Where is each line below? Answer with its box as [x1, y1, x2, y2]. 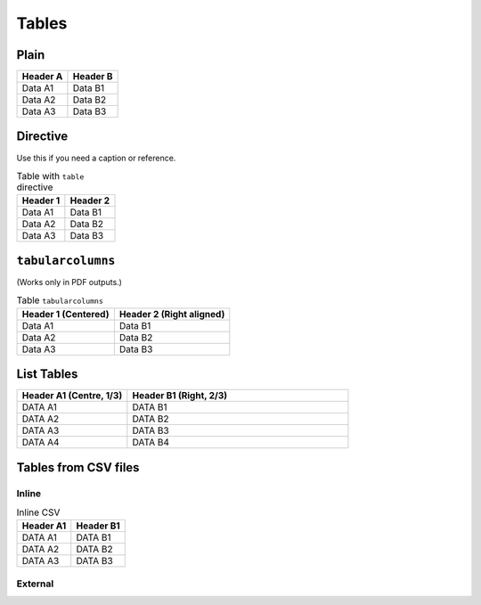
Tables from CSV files [16, 460, 140, 475]
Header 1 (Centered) [21, 307, 110, 320]
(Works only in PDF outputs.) [16, 276, 122, 287]
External [16, 577, 54, 590]
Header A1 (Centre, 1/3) [21, 389, 123, 402]
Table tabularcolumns [16, 294, 104, 307]
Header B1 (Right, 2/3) [132, 389, 228, 402]
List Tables [16, 366, 78, 382]
